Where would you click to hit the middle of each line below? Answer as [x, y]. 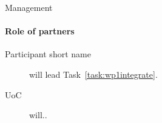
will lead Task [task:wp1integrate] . [93, 74]
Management [29, 7]
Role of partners [40, 31]
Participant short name [48, 54]
